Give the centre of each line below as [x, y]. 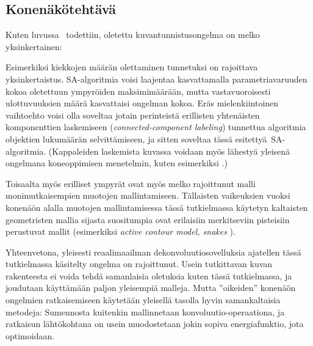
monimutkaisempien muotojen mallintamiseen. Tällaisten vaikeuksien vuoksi [148, 195]
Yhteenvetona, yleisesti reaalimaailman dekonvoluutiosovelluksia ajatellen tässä [153, 252]
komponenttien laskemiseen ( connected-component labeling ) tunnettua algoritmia [156, 127]
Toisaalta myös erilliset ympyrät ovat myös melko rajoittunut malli [131, 183]
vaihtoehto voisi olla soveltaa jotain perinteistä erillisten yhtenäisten [133, 115]
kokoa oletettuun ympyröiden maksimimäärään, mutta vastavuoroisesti [138, 91]
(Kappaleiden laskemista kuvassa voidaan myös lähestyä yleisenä [169, 151]
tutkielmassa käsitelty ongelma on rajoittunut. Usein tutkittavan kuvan [139, 264]
